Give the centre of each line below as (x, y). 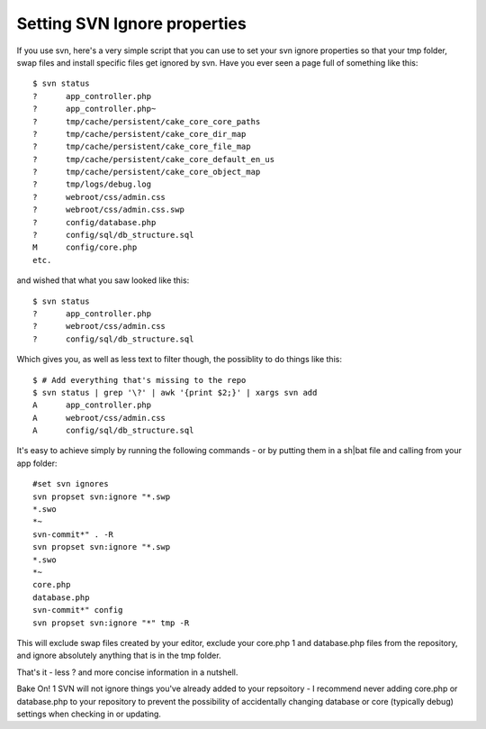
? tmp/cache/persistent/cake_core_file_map (142, 147)
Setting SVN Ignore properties (131, 23)
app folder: (37, 463)
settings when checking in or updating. (89, 714)
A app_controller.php (92, 405)
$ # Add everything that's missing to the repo (139, 380)
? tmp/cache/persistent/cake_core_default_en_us (153, 159)
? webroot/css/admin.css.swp (108, 210)
